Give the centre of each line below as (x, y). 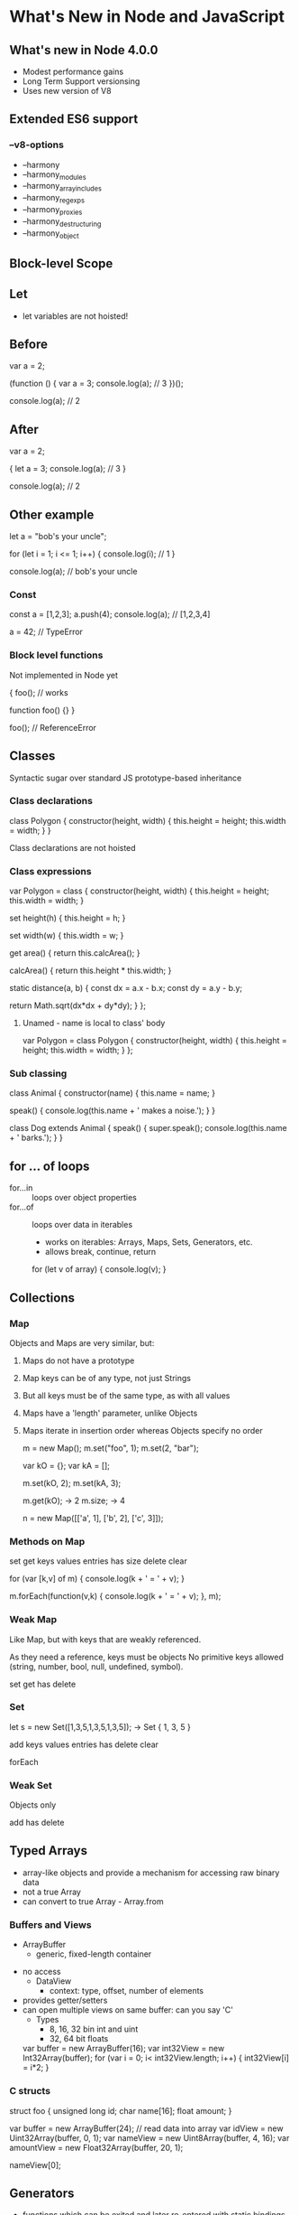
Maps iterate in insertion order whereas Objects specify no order (142, 1430)
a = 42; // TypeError (46, 632)
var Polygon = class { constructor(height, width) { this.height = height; (140, 891)
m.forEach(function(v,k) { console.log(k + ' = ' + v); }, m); (115, 1596)
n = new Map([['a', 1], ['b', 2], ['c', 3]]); (93, 1518)
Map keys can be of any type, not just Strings (107, 1378)
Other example (52, 514)
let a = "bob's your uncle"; (58, 537)
